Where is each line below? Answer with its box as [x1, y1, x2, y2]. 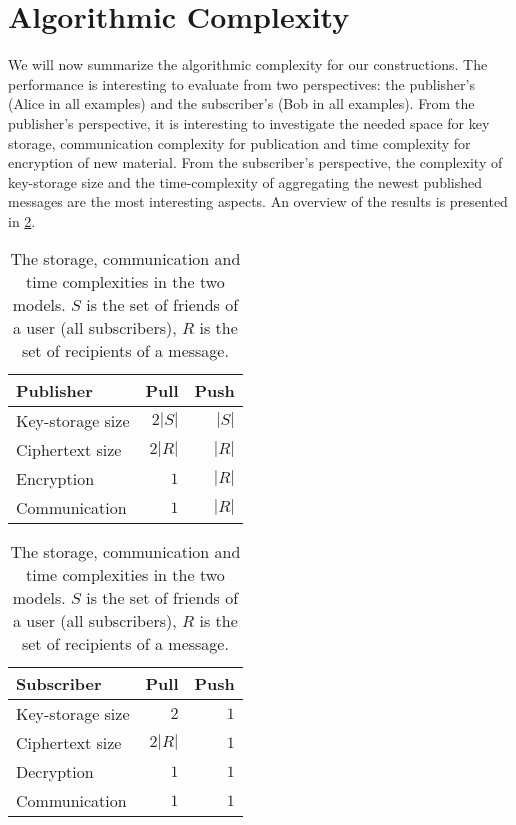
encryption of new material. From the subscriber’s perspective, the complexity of [8, 152, 503, 173]
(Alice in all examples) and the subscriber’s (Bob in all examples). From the [8, 93, 475, 114]
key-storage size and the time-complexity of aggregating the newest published [8, 171, 483, 192]
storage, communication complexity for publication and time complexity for [8, 132, 471, 153]
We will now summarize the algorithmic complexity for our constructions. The [8, 54, 488, 75]
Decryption [16, 760, 94, 784]
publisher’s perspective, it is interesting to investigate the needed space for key [8, 112, 490, 133]
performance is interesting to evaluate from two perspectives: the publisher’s [8, 73, 475, 94]
